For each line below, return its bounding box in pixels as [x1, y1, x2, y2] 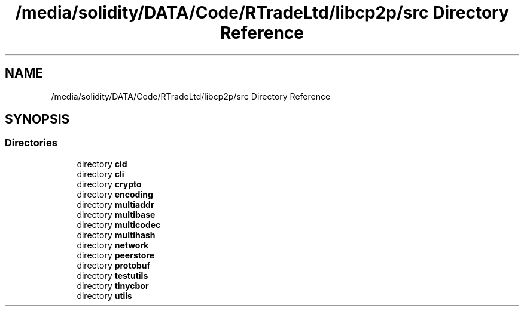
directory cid [77, 158, 127, 169]
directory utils [77, 290, 132, 301]
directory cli [77, 168, 124, 179]
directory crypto [77, 178, 142, 189]
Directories [5, 137, 57, 149]
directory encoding [77, 189, 153, 199]
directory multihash [77, 229, 156, 240]
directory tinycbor [77, 280, 149, 291]
